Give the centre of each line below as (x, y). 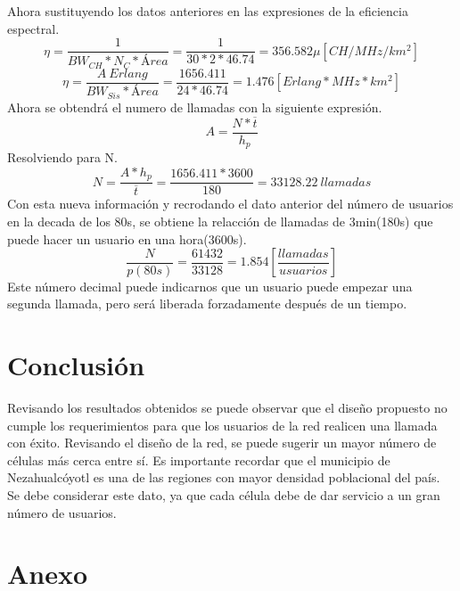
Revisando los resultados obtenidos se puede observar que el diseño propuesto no (227, 408)
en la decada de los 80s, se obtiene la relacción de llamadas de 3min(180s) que (220, 221)
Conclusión (76, 365)
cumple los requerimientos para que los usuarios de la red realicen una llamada (222, 425)
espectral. (33, 28)
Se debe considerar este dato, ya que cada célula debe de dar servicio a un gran (224, 495)
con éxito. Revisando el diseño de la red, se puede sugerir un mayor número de (222, 443)
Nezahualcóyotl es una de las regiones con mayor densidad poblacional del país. (224, 477)
